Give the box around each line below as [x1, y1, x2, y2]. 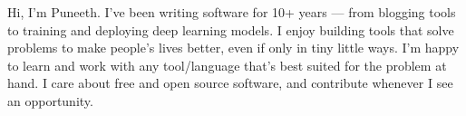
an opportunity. [7, 91, 93, 110]
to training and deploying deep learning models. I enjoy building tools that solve [7, 20, 454, 39]
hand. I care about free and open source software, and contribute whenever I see [7, 73, 453, 92]
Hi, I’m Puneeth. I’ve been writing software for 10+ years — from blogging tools [7, 3, 456, 21]
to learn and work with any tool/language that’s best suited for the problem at [7, 55, 447, 74]
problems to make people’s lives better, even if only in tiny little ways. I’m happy [7, 38, 460, 57]
